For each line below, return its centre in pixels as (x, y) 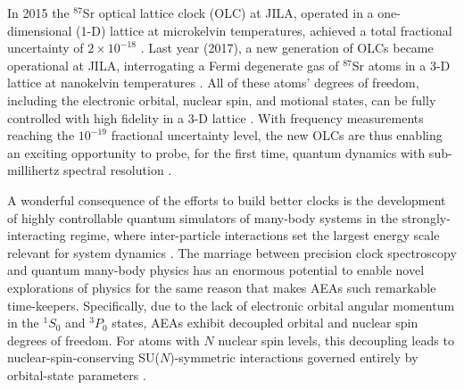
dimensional (40, 30)
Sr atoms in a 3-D (401, 65)
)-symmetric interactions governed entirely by (294, 357)
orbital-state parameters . (77, 374)
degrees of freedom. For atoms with (104, 340)
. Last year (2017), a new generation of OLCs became (287, 48)
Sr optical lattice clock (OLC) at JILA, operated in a (228, 12)
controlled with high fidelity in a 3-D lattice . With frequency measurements (215, 117)
